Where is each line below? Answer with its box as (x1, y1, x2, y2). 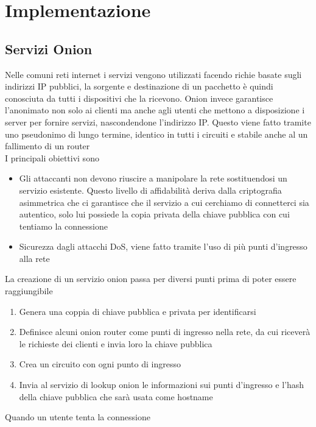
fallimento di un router (5, 139, 90, 152)
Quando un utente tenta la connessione (5, 411, 150, 423)
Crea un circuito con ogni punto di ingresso (19, 358, 181, 370)
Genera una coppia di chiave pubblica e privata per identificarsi (19, 305, 256, 317)
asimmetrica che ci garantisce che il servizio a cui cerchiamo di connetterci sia (19, 196, 309, 208)
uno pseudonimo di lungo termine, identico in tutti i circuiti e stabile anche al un (5, 127, 308, 140)
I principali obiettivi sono (5, 151, 99, 164)
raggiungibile (5, 284, 53, 297)
